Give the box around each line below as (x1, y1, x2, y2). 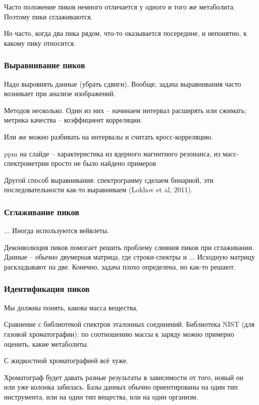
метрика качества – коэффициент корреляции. (4, 115, 142, 125)
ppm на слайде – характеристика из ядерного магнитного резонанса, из (4, 148, 221, 158)
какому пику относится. (4, 37, 76, 48)
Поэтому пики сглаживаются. (4, 11, 93, 21)
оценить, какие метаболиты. (4, 338, 89, 349)
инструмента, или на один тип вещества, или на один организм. (4, 391, 198, 402)
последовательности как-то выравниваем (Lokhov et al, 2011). (4, 184, 193, 195)
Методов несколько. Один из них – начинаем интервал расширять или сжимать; (4, 105, 247, 115)
